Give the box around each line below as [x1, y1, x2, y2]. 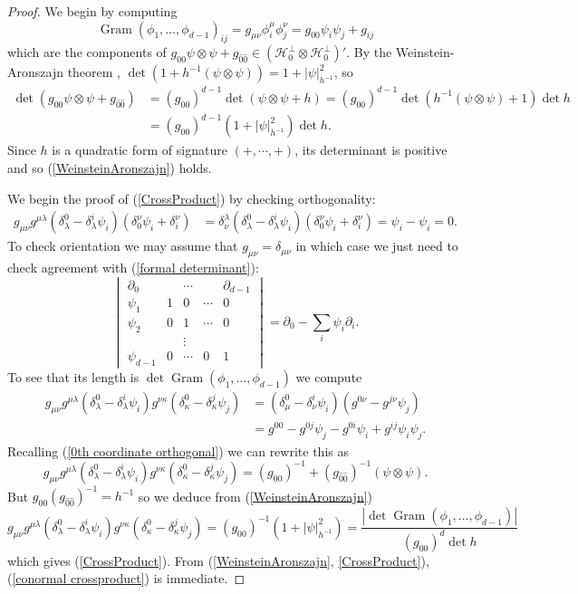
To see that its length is [7, 367, 140, 386]
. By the [346, 43, 392, 62]
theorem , [67, 62, 121, 81]
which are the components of [7, 43, 167, 62]
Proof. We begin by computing [7, 2, 178, 20]
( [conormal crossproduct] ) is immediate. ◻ [7, 569, 246, 588]
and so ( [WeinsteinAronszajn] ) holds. [7, 158, 212, 177]
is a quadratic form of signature [52, 140, 227, 159]
